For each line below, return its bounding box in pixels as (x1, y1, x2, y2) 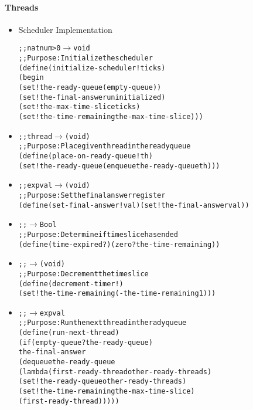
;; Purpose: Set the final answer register (18, 191, 166, 199)
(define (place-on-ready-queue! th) (18, 151, 153, 160)
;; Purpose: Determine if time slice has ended (18, 230, 178, 239)
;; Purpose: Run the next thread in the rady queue (18, 318, 187, 327)
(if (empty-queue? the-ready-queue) (18, 338, 153, 347)
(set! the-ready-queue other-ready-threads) (18, 377, 187, 386)
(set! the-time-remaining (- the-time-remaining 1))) (18, 289, 216, 298)
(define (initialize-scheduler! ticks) (18, 63, 166, 72)
